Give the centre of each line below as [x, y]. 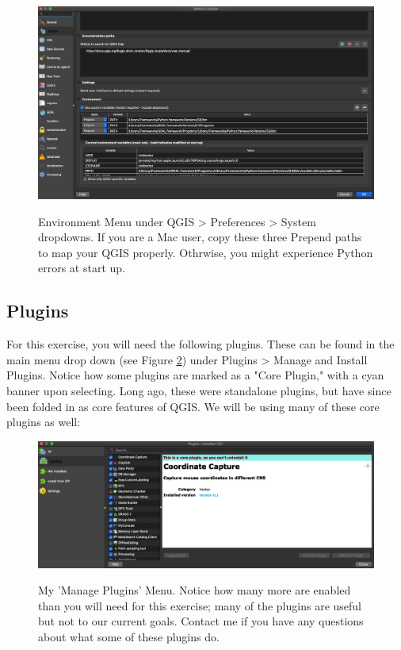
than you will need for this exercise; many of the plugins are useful [200, 605]
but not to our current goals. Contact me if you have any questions [201, 621]
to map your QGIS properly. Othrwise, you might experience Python [206, 252]
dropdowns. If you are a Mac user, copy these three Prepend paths [200, 237]
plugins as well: [44, 422]
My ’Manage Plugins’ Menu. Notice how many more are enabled [195, 590]
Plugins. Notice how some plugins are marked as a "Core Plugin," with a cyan [195, 375]
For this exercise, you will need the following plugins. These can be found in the [200, 344]
